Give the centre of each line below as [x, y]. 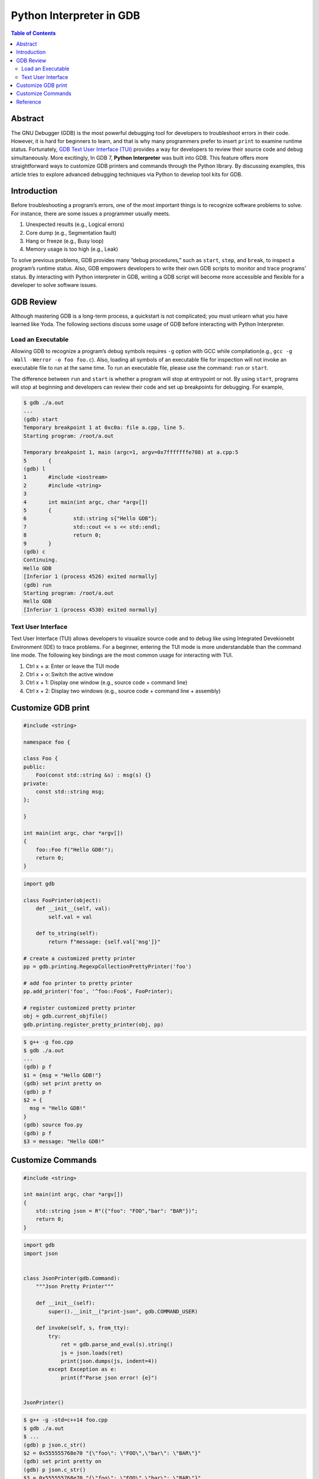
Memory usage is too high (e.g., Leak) [72, 249]
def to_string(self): [67, 934]
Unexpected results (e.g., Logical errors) [75, 224]
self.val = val [70, 917]
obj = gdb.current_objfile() [66, 1016]
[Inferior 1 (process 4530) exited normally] [90, 610]
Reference [29, 102]
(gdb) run [38, 585]
